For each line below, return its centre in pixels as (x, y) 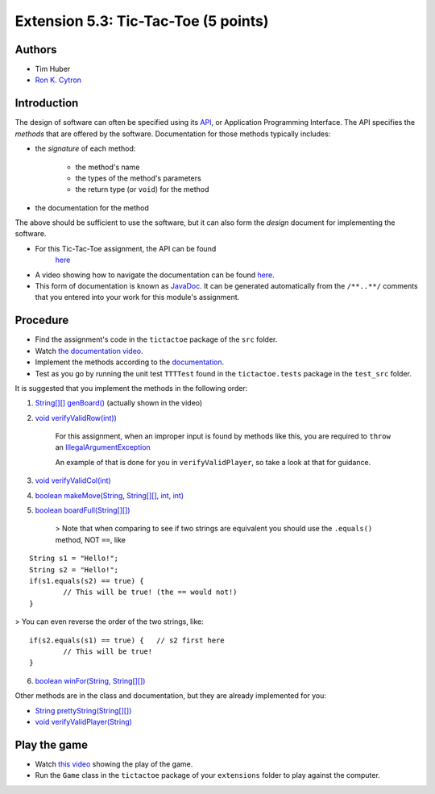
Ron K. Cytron (58, 80)
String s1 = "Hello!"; (74, 559)
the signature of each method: (85, 148)
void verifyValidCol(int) (73, 480)
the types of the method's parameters (138, 178)
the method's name (108, 167)
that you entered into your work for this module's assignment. (137, 297)
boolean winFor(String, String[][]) (90, 680)
